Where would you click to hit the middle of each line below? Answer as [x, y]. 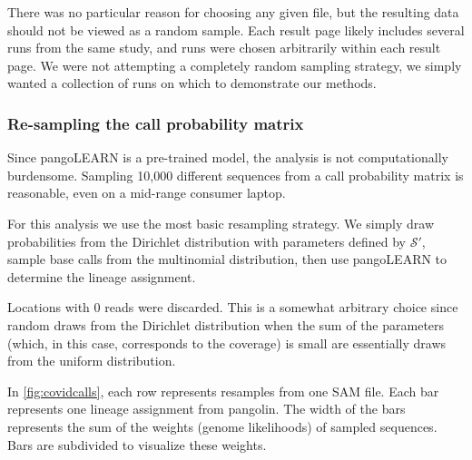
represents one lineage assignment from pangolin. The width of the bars [206, 409]
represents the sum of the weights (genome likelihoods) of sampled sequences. [222, 426]
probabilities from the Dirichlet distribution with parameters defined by [206, 241]
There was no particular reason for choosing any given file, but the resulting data [233, 12]
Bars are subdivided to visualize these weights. [137, 444]
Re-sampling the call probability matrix [156, 123]
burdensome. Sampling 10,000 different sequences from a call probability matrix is [236, 175]
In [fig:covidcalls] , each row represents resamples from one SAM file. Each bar [223, 391]
